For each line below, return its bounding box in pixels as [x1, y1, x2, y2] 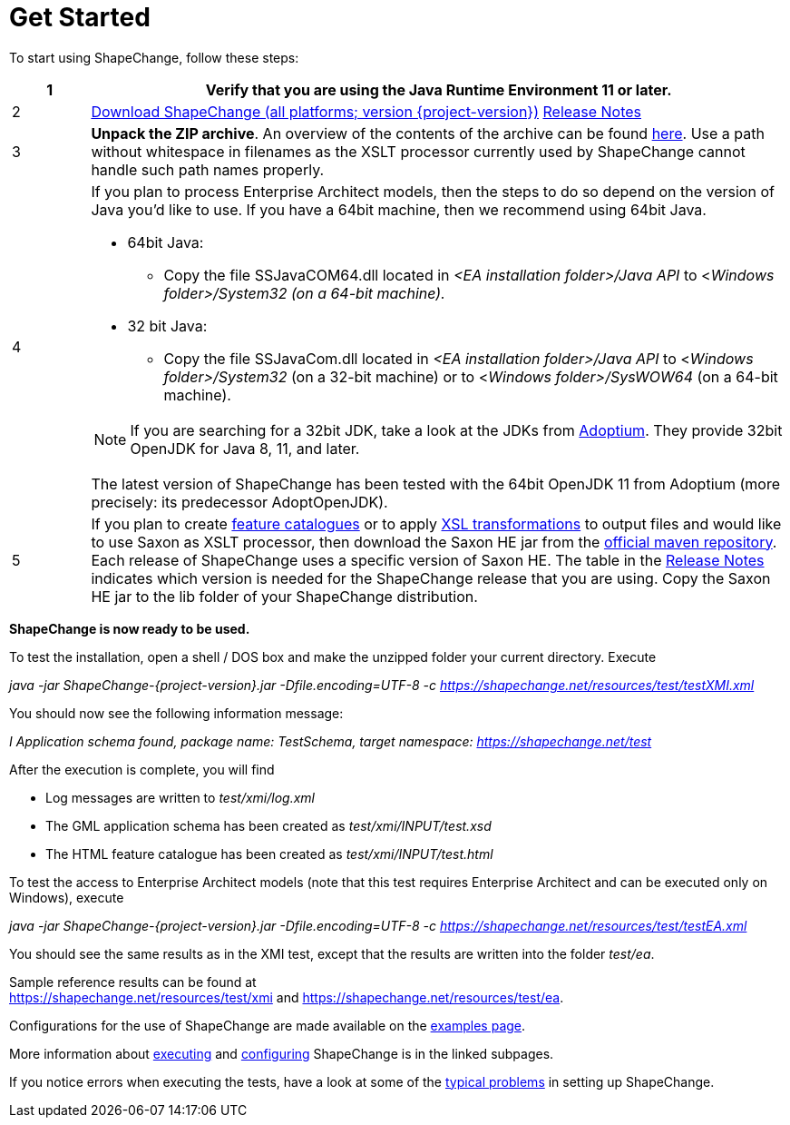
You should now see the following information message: [9, 705, 344, 721]
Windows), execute [9, 889, 124, 905]
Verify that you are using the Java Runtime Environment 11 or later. [205, 80, 672, 99]
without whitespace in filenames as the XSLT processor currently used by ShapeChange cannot [91, 142, 746, 161]
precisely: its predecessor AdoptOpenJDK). [91, 492, 388, 511]
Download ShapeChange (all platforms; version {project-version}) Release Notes [91, 102, 641, 121]
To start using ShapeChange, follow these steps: [9, 49, 299, 65]
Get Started [9, 2, 151, 33]
